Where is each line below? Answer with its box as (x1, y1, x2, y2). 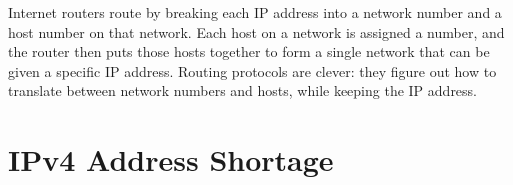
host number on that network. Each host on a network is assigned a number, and (8, 21, 505, 42)
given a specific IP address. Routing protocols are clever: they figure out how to (8, 60, 497, 81)
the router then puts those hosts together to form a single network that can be (8, 41, 490, 62)
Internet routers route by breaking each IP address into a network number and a (8, 2, 502, 22)
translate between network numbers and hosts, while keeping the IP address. (8, 80, 478, 101)
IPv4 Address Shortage (8, 139, 334, 180)
